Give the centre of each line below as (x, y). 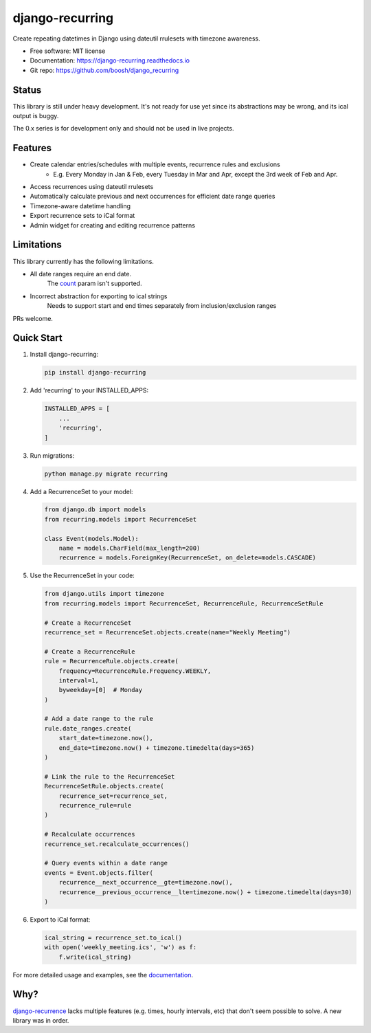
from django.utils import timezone (104, 594)
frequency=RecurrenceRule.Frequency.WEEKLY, (135, 671)
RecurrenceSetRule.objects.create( (104, 786)
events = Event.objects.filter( (99, 873)
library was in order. (41, 1020)
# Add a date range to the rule (99, 719)
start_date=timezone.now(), (106, 738)
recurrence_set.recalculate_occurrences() (117, 844)
